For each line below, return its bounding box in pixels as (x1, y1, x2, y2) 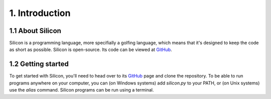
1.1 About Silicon (9, 26, 61, 35)
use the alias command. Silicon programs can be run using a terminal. (9, 87, 154, 93)
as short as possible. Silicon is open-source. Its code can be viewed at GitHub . (9, 46, 173, 52)
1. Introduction (9, 7, 71, 18)
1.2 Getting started (9, 60, 69, 68)
